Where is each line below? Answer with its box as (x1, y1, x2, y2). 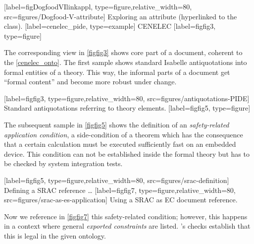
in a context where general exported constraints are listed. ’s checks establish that (4, 221, 251, 231)
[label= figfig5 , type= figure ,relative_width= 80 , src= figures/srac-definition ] (4, 175, 229, 185)
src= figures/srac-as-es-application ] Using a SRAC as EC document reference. (4, 194, 238, 205)
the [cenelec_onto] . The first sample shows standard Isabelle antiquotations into (4, 57, 247, 67)
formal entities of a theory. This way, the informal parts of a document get (4, 66, 230, 77)
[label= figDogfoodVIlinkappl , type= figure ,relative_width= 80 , (4, 1, 192, 11)
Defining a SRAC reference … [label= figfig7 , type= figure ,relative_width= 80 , (4, 184, 236, 195)
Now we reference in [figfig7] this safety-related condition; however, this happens (4, 211, 248, 221)
